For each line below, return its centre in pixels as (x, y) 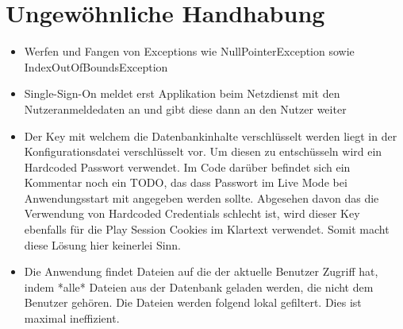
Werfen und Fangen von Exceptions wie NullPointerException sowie (189, 51)
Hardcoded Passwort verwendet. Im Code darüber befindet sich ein (187, 166)
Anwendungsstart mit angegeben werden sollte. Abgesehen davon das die (201, 197)
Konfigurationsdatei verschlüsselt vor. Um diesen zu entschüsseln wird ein (203, 151)
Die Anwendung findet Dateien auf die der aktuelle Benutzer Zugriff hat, (201, 271)
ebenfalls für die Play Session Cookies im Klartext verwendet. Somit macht (207, 229)
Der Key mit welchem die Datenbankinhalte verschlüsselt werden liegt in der (211, 135)
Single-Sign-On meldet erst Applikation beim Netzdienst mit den (182, 93)
